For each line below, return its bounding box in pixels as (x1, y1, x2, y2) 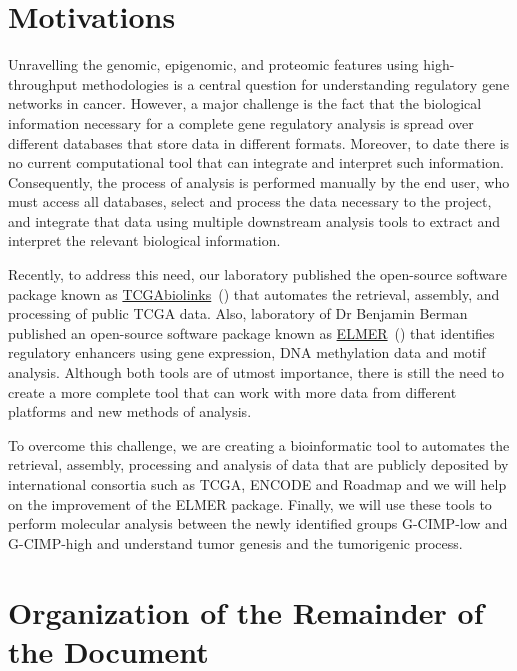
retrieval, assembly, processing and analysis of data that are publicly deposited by (8, 454, 509, 475)
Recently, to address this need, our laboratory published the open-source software (8, 264, 508, 285)
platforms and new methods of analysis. (8, 401, 252, 422)
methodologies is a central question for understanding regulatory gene (81, 73, 510, 94)
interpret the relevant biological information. (8, 230, 281, 251)
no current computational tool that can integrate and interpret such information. (8, 152, 504, 173)
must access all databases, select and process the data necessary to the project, (8, 191, 492, 212)
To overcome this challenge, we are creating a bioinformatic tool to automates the (8, 434, 510, 455)
